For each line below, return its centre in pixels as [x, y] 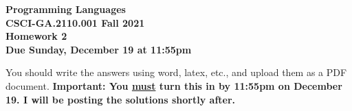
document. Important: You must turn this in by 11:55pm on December [174, 85]
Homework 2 [36, 36]
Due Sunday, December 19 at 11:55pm [99, 49]
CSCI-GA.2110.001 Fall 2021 [75, 22]
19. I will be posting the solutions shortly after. [121, 99]
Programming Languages [66, 9]
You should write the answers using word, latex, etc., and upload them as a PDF [176, 72]
